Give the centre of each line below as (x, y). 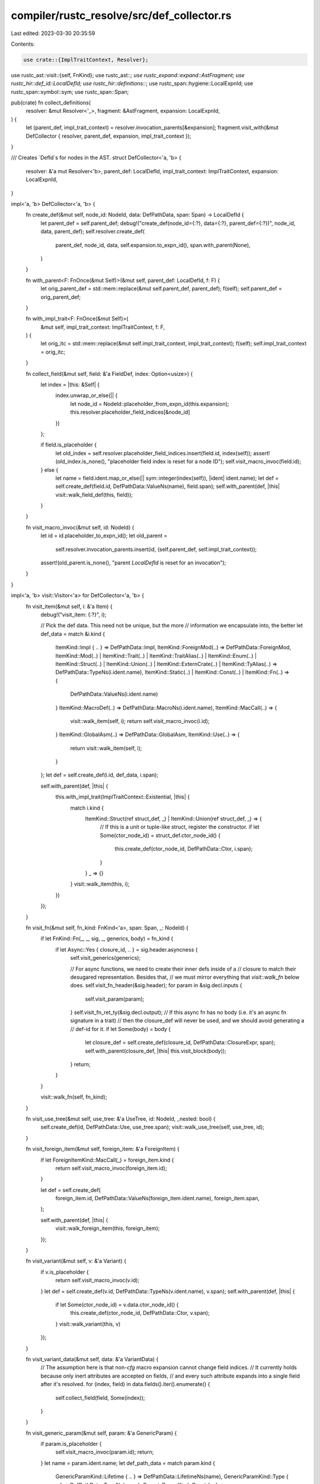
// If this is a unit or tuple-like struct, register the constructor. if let (180, 827)
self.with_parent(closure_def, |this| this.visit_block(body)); (156, 1051)
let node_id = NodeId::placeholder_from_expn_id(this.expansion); (150, 404)
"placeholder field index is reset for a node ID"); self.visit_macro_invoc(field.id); (204, 462)
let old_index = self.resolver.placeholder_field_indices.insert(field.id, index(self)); (153, 453)
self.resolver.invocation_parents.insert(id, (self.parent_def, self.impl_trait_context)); (156, 549)
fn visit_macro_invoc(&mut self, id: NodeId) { (80, 527)
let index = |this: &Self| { (70, 385)
